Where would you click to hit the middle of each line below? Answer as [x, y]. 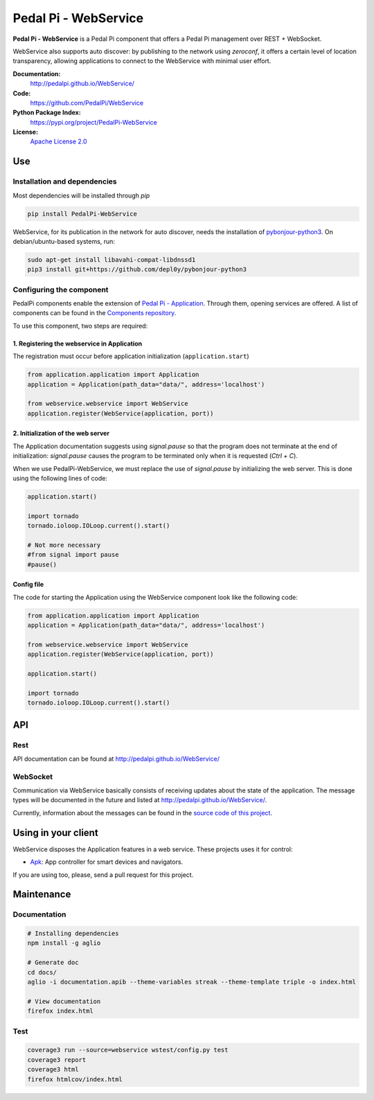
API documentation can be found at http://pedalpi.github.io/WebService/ [116, 759]
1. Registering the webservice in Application [78, 344]
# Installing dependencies [73, 934]
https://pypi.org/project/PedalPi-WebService [93, 122]
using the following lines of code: [60, 478]
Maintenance [42, 895]
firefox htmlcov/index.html [75, 1079]
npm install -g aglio [64, 943]
